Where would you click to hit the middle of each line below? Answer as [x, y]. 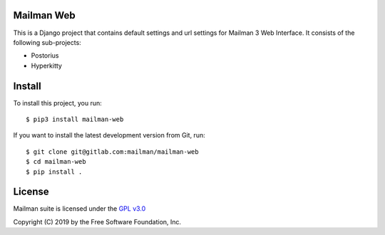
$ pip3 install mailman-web [75, 119]
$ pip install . [54, 172]
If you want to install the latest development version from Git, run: [109, 135]
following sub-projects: [47, 42]
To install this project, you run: [58, 103]
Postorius [45, 56]
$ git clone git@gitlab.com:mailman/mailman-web [112, 152]
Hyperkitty [46, 66]
